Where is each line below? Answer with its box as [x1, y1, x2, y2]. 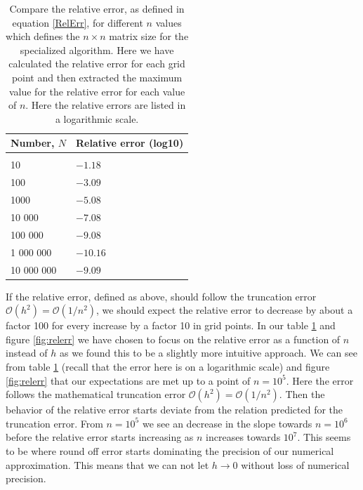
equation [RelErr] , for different [12, 15, 143, 29]
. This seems [297, 430, 351, 444]
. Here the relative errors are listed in [25, 98, 186, 112]
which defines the [6, 29, 80, 44]
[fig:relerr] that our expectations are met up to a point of [6, 373, 251, 388]
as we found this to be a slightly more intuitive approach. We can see [59, 345, 357, 360]
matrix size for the [109, 29, 189, 44]
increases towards [206, 430, 281, 444]
